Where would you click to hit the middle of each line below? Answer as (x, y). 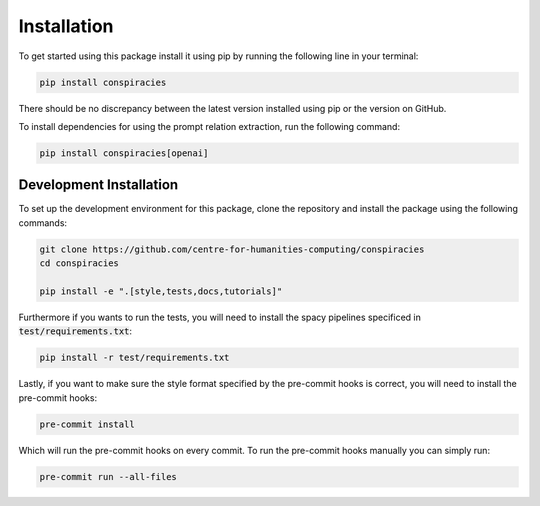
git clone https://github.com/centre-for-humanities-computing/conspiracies (232, 249)
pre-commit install (87, 424)
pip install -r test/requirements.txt (134, 358)
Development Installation (98, 185)
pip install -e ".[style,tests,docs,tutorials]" (161, 291)
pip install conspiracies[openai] (124, 153)
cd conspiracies (79, 263)
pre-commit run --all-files (108, 476)
